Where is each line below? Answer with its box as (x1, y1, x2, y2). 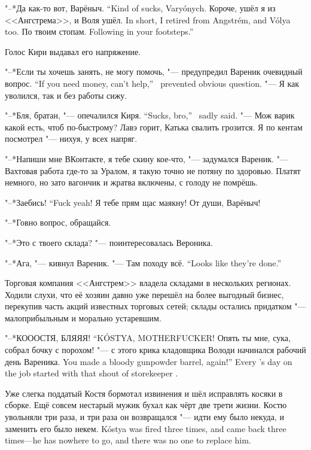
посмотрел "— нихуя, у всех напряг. (5, 132, 138, 145)
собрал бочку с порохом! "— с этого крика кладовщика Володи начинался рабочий (5, 343, 306, 356)
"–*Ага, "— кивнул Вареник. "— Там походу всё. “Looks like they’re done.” (5, 256, 282, 269)
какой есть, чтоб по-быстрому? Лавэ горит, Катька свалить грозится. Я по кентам (5, 120, 303, 133)
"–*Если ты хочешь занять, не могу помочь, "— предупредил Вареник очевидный (5, 65, 303, 78)
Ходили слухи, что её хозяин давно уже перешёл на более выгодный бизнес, (5, 288, 284, 300)
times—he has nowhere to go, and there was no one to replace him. (5, 434, 251, 446)
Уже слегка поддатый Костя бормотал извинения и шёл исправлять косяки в (5, 387, 283, 399)
